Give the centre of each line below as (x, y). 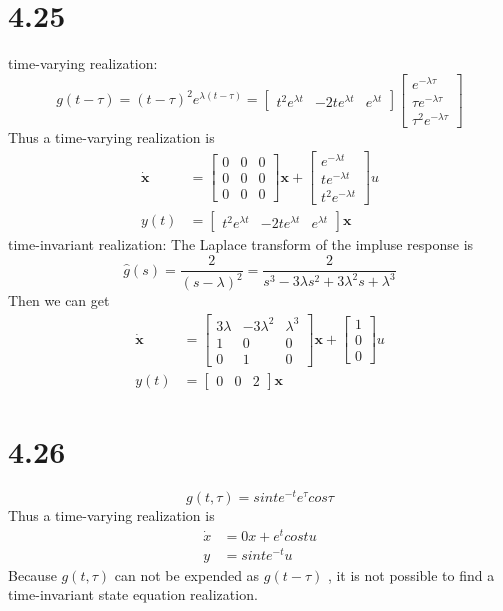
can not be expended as (187, 574)
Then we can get (59, 300)
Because (32, 574)
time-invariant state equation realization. (133, 594)
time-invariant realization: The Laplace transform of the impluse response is (241, 244)
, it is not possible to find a (411, 574)
